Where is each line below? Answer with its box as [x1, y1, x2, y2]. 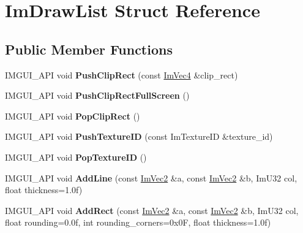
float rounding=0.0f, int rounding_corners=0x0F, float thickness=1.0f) [5, 216, 271, 229]
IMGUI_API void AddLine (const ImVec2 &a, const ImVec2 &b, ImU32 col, [5, 171, 297, 184]
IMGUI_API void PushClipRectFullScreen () [5, 89, 190, 102]
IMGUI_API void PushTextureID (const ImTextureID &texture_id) [5, 130, 273, 143]
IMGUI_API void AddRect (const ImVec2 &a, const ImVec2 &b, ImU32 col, [5, 204, 299, 216]
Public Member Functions [5, 39, 173, 58]
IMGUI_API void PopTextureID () [5, 150, 147, 163]
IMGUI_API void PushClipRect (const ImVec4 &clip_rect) [5, 68, 238, 81]
